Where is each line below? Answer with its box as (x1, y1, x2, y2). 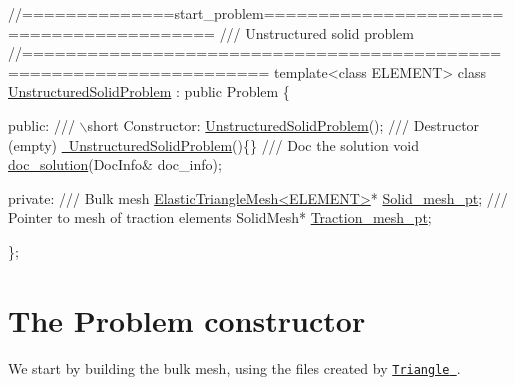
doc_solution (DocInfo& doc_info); (8, 154, 222, 175)
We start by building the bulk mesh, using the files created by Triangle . (8, 357, 461, 378)
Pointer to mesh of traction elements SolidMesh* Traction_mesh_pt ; (8, 207, 432, 228)
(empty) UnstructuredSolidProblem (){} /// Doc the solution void (8, 134, 420, 155)
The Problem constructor (8, 299, 366, 340)
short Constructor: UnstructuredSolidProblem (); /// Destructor (87, 114, 480, 135)
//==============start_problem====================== (8, 3, 504, 23)
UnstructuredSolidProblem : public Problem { (8, 81, 290, 102)
